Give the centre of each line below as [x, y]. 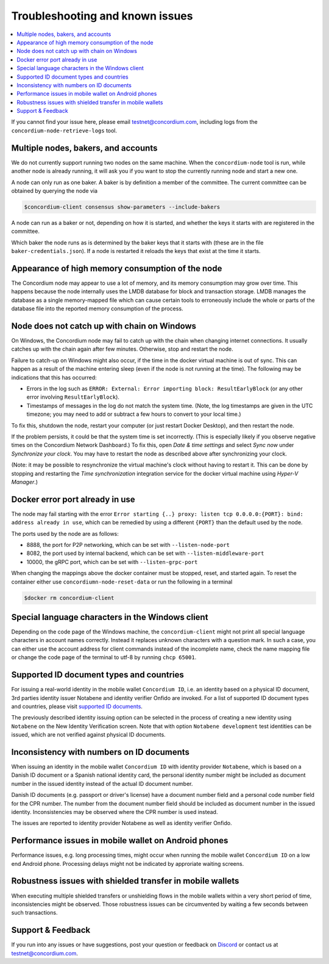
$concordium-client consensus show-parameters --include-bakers [122, 207]
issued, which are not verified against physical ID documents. [88, 735]
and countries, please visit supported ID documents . [77, 706]
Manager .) [25, 482]
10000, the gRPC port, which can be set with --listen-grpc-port [112, 562]
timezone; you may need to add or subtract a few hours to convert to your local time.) [134, 414]
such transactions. [34, 913]
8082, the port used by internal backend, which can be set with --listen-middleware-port [145, 553]
